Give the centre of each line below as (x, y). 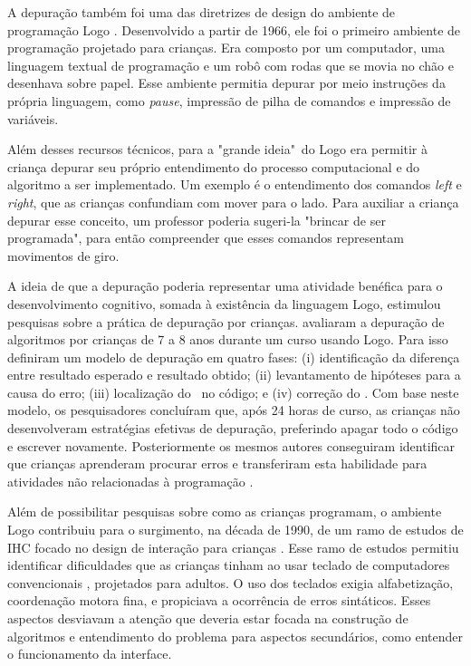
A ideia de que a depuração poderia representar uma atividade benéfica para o (225, 286)
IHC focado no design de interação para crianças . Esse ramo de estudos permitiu (233, 547)
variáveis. (33, 118)
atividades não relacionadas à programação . (130, 481)
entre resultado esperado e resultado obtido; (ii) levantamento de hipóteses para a (234, 375)
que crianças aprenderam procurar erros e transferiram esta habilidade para (217, 463)
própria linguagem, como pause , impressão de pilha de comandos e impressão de (229, 100)
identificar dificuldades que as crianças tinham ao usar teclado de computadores (229, 565)
